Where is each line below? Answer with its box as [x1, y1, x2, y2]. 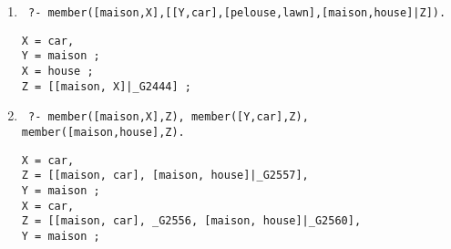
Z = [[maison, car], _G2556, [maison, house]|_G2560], [21, 214, 362, 228]
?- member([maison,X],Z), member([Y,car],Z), [27, 110, 309, 124]
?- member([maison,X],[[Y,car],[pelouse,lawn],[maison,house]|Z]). [27, 6, 446, 19]
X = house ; [21, 64, 94, 78]
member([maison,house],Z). [21, 125, 185, 139]
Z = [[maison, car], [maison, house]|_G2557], [21, 169, 309, 182]
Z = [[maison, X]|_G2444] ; [21, 79, 191, 93]
